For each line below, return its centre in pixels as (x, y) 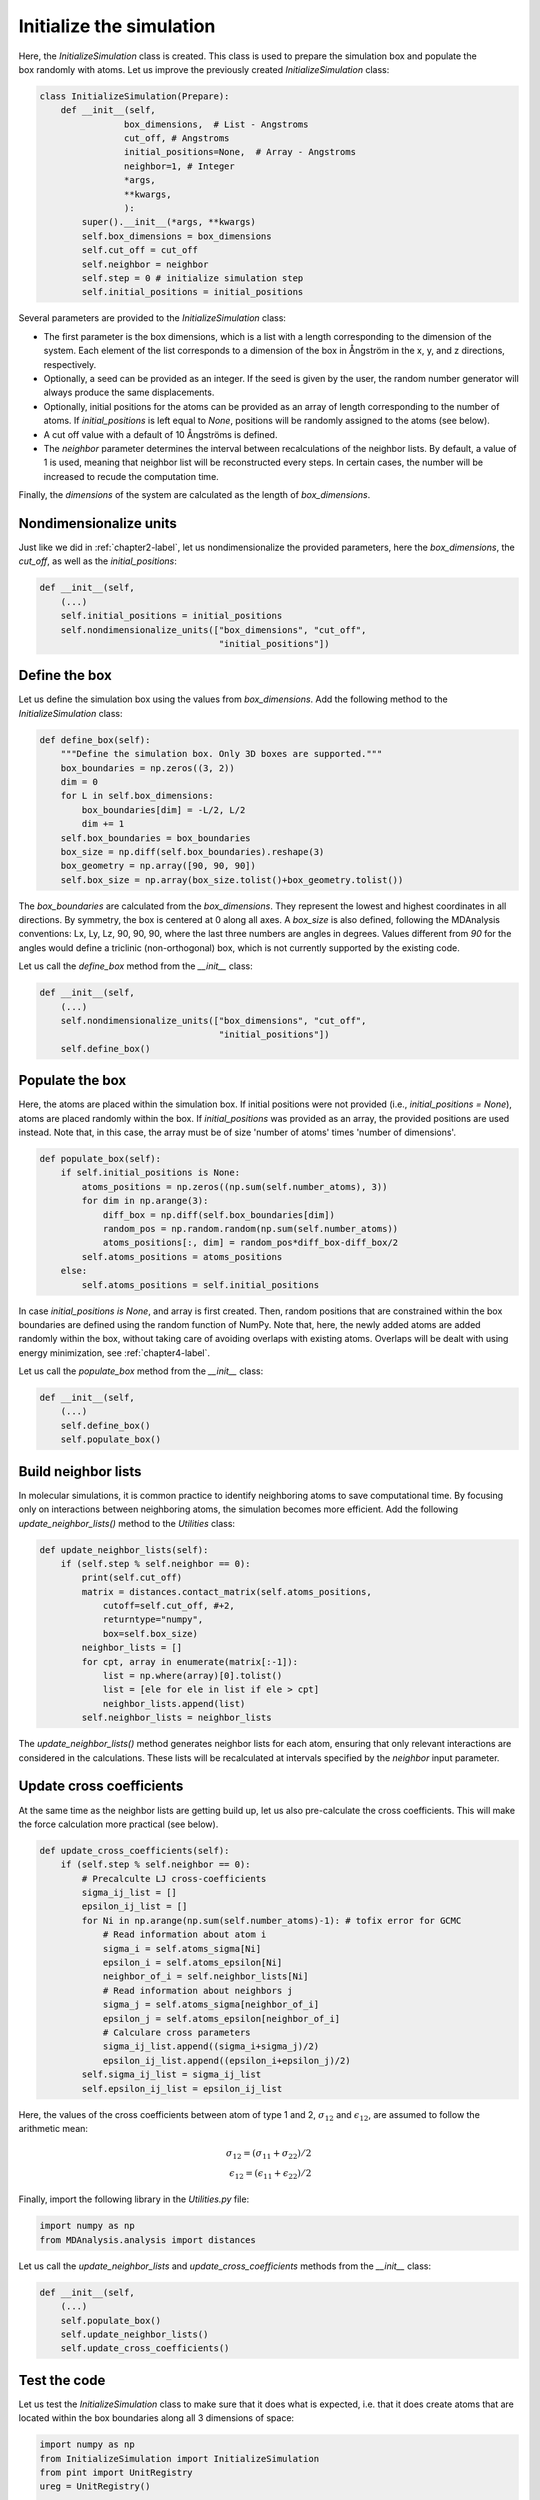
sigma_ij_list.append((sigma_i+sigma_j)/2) (211, 2046)
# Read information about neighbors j (198, 1990)
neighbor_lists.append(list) (174, 1703)
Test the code (62, 2380)
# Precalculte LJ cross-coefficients (174, 1878)
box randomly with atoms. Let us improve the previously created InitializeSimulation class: (204, 69)
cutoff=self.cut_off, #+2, (168, 1606)
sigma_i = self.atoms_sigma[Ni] (182, 1948)
